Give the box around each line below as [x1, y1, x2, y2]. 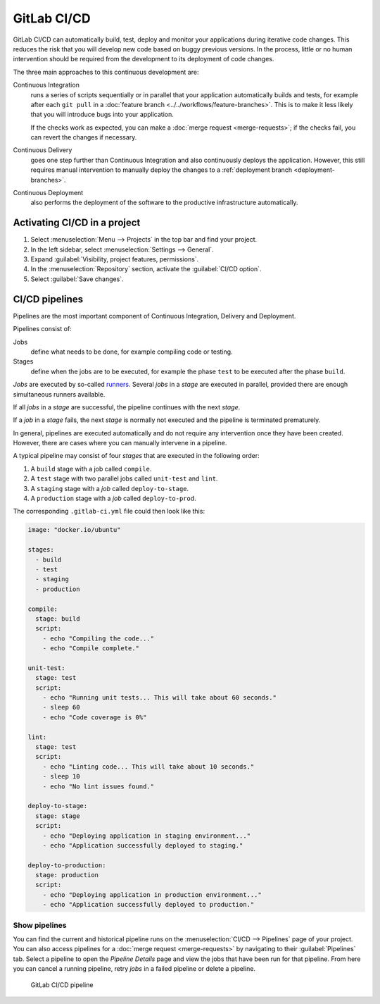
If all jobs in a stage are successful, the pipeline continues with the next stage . [13, 402, 241, 411]
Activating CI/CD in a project [13, 217, 141, 229]
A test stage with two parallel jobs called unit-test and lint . [30, 474, 218, 483]
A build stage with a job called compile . [30, 464, 152, 473]
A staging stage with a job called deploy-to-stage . [30, 484, 189, 492]
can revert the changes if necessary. [30, 133, 137, 142]
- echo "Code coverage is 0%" [42, 713, 147, 721]
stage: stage [35, 812, 80, 820]
